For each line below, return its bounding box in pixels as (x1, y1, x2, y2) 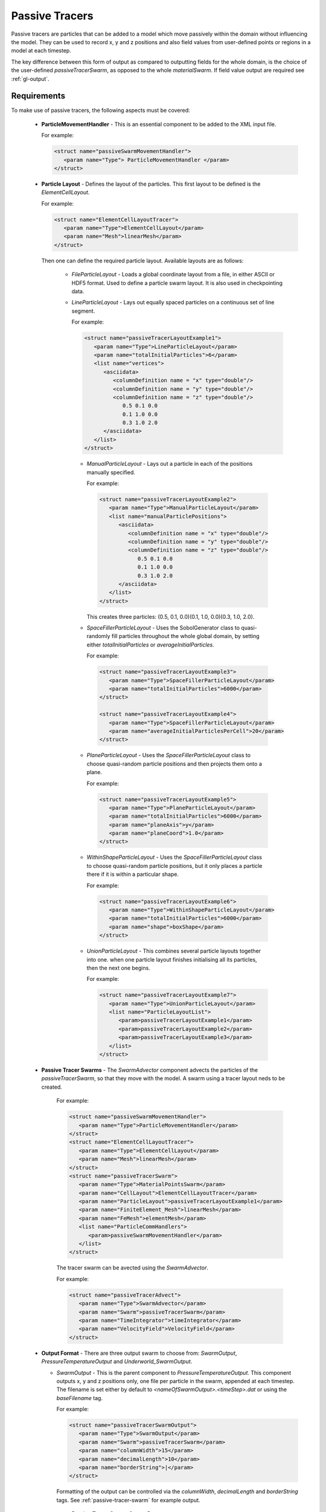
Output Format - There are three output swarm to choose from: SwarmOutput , (41, 1349, 237, 1357)
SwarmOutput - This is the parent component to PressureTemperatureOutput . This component (56, 1369, 292, 1376)
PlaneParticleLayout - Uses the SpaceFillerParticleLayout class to (86, 752, 251, 759)
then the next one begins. (86, 964, 150, 971)
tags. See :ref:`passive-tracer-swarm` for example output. (56, 1496, 200, 1504)
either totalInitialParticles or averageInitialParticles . (86, 641, 214, 648)
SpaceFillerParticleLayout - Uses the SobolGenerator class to (86, 624, 240, 631)
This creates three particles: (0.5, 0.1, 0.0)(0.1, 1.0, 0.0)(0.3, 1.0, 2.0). (86, 613, 255, 620)
